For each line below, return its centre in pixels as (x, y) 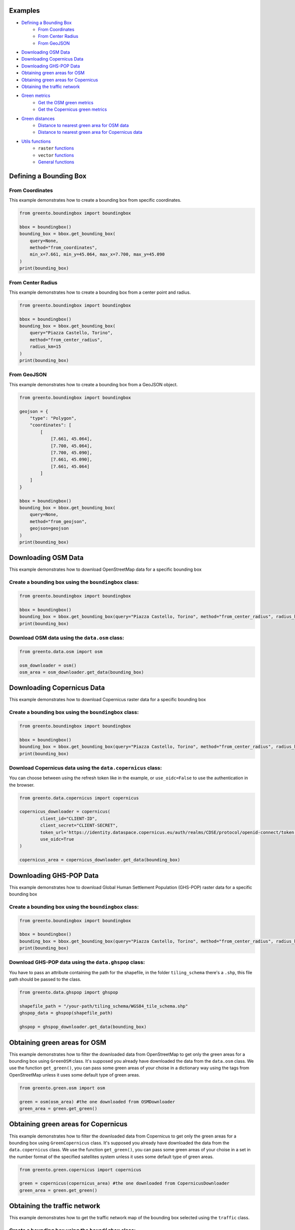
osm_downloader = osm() (48, 665)
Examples (25, 11)
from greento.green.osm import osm (62, 1088)
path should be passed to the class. (45, 980)
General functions (56, 162)
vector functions (56, 155)
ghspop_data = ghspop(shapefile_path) (66, 1013)
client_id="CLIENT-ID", (69, 818)
